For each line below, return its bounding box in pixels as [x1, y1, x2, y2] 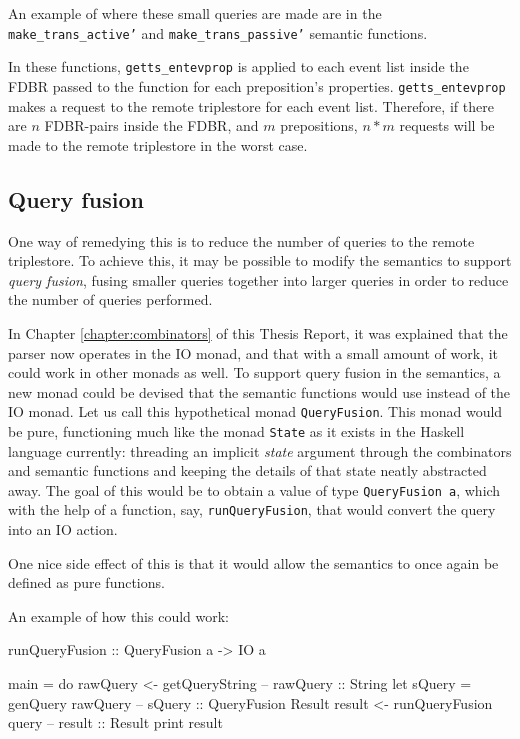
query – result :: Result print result [8, 712, 223, 733]
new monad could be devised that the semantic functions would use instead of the [8, 381, 511, 402]
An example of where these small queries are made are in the [8, 3, 382, 23]
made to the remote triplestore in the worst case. [8, 134, 308, 155]
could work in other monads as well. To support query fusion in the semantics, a [8, 362, 501, 383]
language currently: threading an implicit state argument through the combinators [8, 440, 512, 461]
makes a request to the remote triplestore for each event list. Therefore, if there [8, 95, 494, 116]
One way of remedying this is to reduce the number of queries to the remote [8, 230, 475, 251]
